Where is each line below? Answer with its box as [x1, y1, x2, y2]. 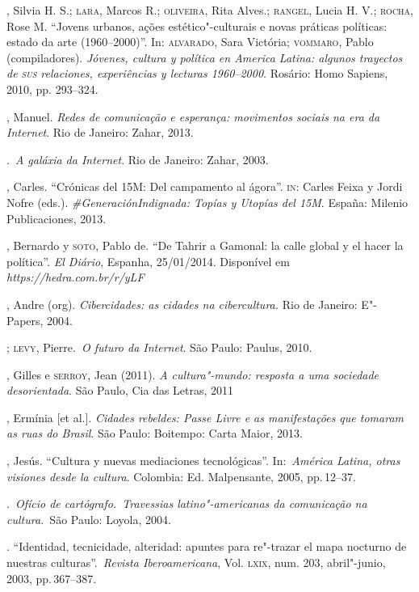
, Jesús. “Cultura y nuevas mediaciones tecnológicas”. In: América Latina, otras [6, 452, 400, 469]
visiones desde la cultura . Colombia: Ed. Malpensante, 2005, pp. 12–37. [6, 467, 356, 484]
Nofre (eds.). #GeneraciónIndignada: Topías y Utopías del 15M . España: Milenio [6, 193, 409, 210]
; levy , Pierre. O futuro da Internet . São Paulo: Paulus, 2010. [6, 339, 312, 356]
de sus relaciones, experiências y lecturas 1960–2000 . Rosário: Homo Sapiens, [6, 65, 388, 82]
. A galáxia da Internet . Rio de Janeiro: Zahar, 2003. [6, 150, 269, 167]
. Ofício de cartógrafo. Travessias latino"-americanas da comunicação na [6, 495, 367, 512]
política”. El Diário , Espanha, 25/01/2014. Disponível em [6, 252, 290, 269]
